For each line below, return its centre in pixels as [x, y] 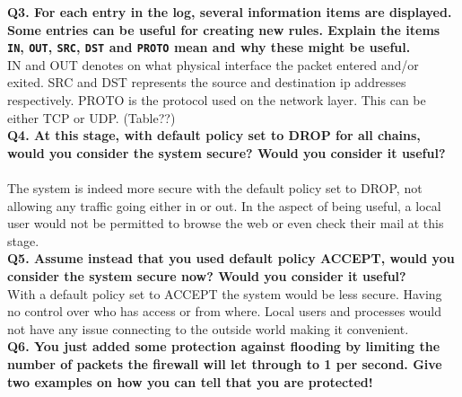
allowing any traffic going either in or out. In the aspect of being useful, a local [224, 205]
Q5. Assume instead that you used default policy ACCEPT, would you [231, 258]
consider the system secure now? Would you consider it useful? [207, 275]
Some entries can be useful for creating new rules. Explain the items [224, 29]
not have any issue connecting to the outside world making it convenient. [208, 328]
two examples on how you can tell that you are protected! [190, 381]
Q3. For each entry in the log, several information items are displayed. [230, 12]
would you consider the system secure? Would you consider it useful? [227, 152]
